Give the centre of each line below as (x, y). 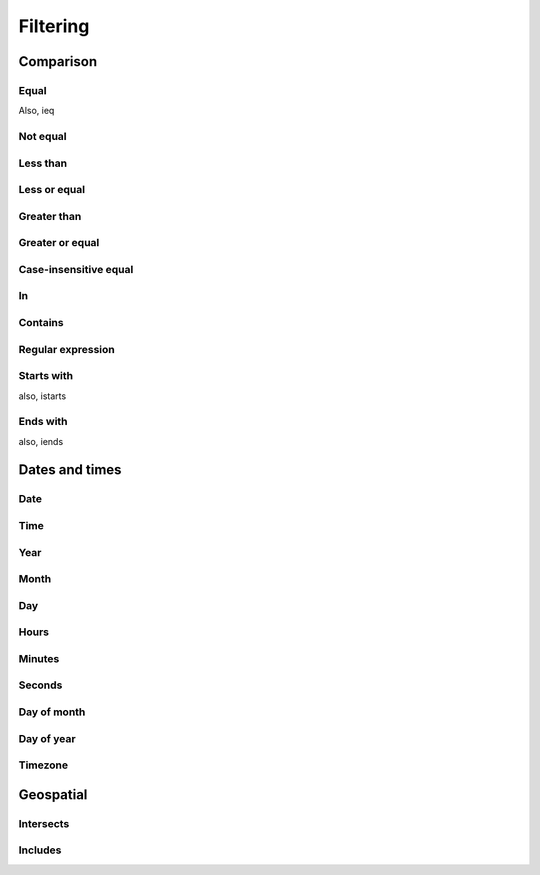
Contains (41, 323)
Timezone (43, 765)
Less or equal (51, 190)
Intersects (44, 823)
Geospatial (53, 794)
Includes (40, 850)
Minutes (39, 658)
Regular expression (66, 349)
